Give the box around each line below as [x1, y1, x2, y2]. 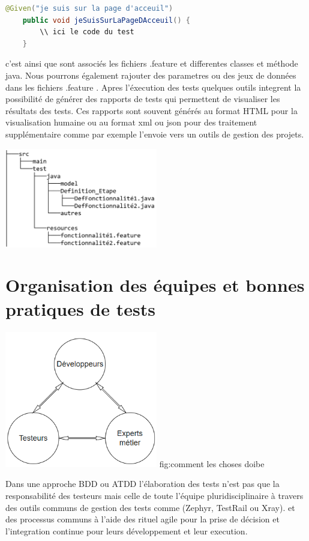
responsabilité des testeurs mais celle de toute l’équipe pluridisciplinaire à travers [5, 489, 304, 502]
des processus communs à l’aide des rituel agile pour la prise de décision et [5, 513, 280, 525]
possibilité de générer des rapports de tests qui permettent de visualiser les [5, 92, 280, 105]
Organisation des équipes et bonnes [5, 273, 305, 297]
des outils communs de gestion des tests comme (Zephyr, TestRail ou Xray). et [5, 501, 295, 513]
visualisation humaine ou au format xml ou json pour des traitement [5, 116, 257, 128]
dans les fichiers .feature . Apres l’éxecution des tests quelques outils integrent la [5, 80, 301, 93]
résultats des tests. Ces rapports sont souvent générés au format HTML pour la [5, 104, 298, 116]
